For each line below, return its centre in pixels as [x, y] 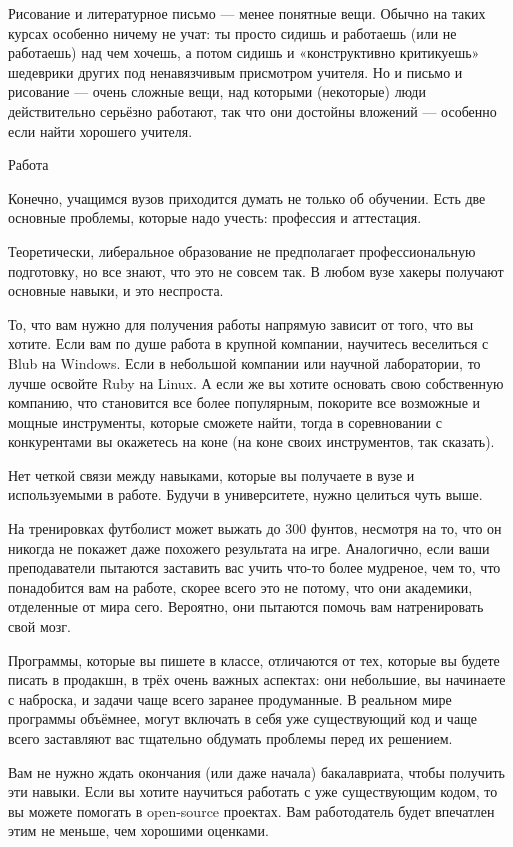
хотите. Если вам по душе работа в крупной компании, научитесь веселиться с [248, 343]
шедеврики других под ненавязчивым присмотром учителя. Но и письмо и [235, 71]
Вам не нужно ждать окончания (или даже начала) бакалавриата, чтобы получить [256, 771]
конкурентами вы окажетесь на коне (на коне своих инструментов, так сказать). [251, 441]
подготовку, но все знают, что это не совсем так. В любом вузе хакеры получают [256, 270]
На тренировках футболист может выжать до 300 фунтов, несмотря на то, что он [255, 528]
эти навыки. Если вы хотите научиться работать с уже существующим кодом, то [253, 791]
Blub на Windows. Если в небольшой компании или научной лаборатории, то [244, 362]
